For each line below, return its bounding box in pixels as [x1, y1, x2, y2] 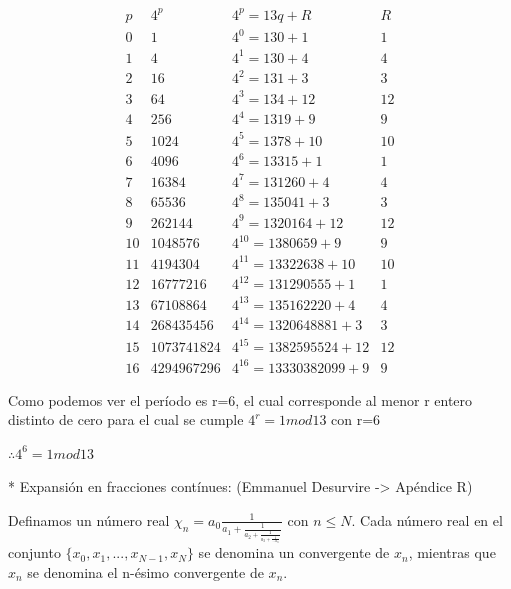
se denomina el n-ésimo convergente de [27, 561, 264, 582]
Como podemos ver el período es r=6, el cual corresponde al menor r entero [8, 389, 473, 410]
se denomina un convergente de [198, 542, 390, 563]
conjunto [8, 542, 61, 563]
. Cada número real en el [351, 509, 503, 530]
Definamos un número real [8, 509, 170, 530]
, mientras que [408, 542, 496, 563]
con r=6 [331, 409, 381, 430]
